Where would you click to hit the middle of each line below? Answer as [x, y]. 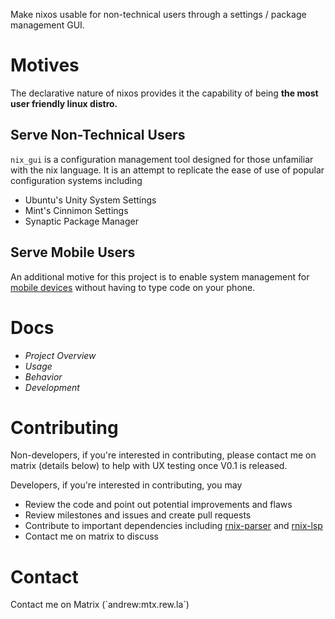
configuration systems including [76, 180]
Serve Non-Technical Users [98, 135]
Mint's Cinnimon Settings [76, 210]
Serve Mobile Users [73, 252]
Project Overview [60, 355]
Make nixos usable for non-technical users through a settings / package [158, 14]
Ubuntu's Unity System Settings [90, 200]
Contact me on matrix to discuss [91, 536]
